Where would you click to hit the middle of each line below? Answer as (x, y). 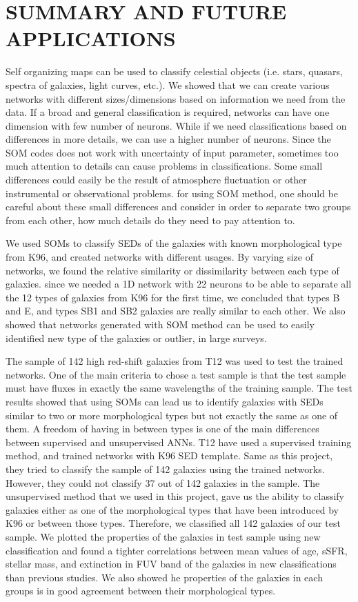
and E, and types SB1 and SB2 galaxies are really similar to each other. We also (176, 311)
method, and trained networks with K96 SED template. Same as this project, (169, 455)
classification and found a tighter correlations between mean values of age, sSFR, (177, 550)
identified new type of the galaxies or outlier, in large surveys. (136, 338)
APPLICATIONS (91, 38)
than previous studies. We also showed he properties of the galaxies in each (164, 577)
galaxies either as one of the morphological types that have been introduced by (172, 509)
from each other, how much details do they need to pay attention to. (150, 220)
